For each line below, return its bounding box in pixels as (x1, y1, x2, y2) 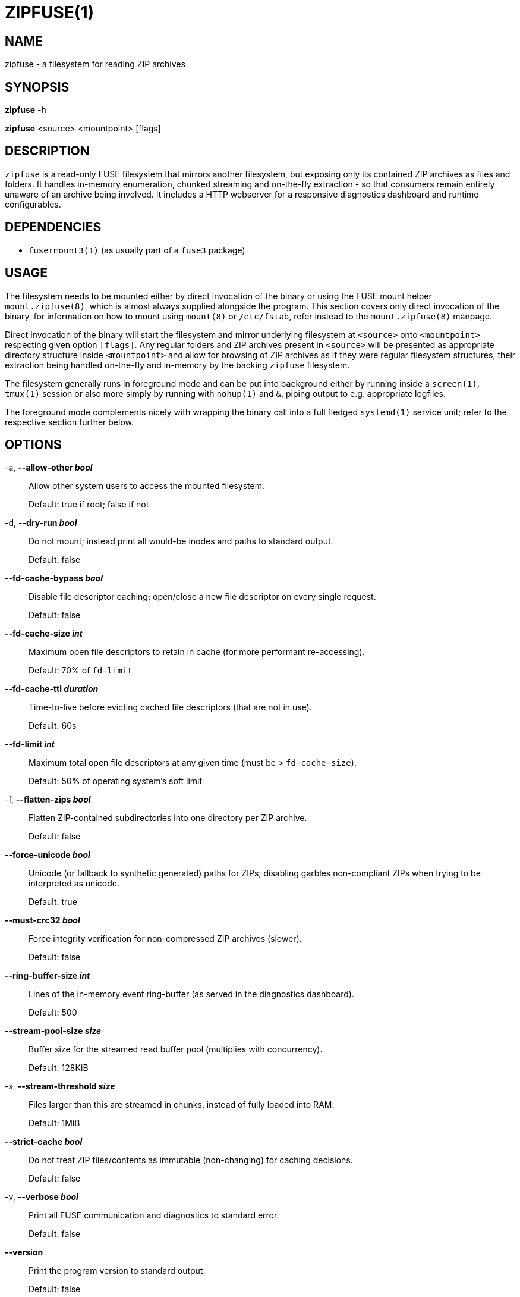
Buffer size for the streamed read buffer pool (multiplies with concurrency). (29, 1044, 323, 1055)
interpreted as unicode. (29, 878, 119, 889)
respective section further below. (5, 416, 134, 427)
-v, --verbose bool (5, 1192, 78, 1202)
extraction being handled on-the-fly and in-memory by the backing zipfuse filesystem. (5, 359, 350, 370)
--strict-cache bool (5, 1136, 83, 1147)
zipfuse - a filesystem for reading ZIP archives (5, 59, 185, 70)
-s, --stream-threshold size (5, 1081, 115, 1092)
